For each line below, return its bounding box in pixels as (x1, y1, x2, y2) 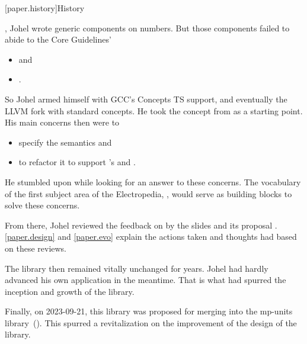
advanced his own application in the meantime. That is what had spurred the (5, 274, 286, 286)
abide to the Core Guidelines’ (5, 33, 111, 46)
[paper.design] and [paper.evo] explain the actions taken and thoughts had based (5, 230, 297, 243)
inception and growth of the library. (5, 285, 135, 297)
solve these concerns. (5, 199, 80, 211)
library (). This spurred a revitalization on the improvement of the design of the (5, 316, 297, 329)
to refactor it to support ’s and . (18, 156, 136, 168)
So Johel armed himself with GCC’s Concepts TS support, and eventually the (5, 92, 287, 105)
